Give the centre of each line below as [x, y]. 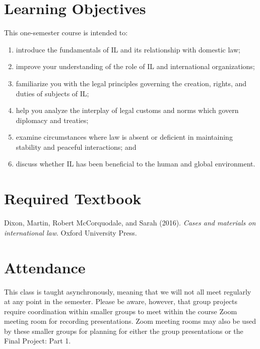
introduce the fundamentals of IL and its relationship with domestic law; [128, 49]
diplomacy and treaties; [52, 120]
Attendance [45, 267]
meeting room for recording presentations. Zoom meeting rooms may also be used [130, 321]
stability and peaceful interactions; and [76, 147]
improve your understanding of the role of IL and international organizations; [135, 66]
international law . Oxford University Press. [71, 232]
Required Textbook [73, 198]
